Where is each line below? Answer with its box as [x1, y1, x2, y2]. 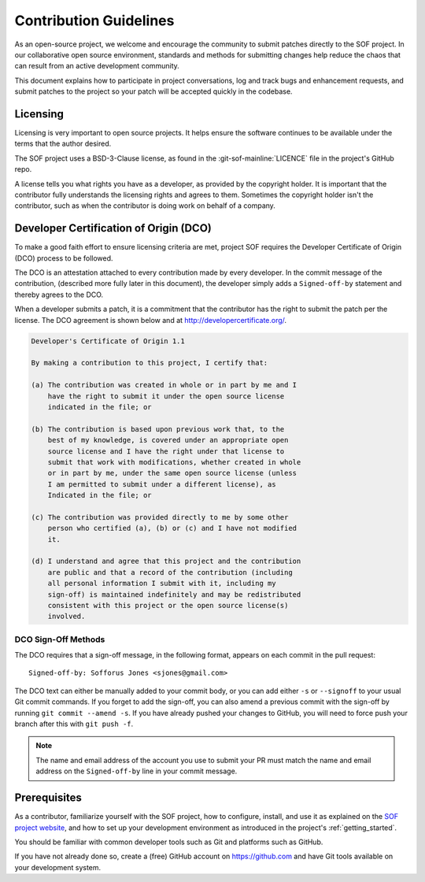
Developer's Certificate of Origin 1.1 [31, 336, 185, 346]
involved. [47, 612, 86, 621]
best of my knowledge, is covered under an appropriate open [47, 435, 289, 445]
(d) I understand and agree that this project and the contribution [31, 557, 301, 566]
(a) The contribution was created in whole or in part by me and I [31, 380, 297, 390]
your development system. [14, 862, 102, 872]
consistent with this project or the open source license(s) [47, 601, 289, 610]
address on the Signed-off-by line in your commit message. [35, 766, 238, 776]
